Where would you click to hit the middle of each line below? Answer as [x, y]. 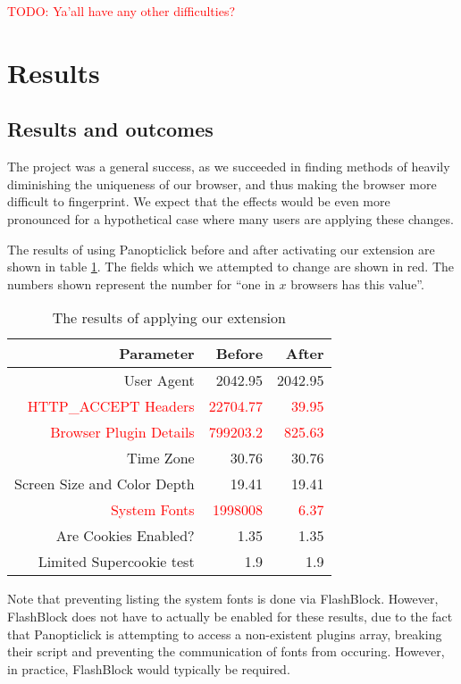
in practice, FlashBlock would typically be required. [149, 668]
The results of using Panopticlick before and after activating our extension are [221, 249]
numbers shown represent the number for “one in [141, 284]
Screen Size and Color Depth [105, 484]
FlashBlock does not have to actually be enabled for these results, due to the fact [230, 616]
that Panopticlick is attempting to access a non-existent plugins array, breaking [225, 634]
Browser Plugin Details [122, 432]
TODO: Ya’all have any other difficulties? [122, 11]
